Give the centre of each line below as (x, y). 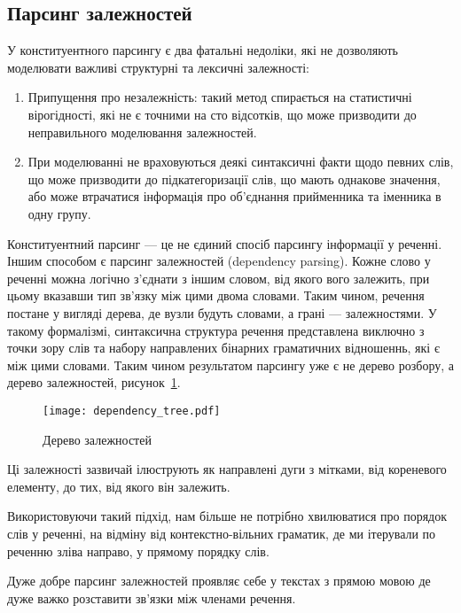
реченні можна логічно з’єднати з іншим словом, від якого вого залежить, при (219, 278)
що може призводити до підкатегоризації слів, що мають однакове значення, (234, 178)
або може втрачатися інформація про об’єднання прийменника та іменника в (234, 196)
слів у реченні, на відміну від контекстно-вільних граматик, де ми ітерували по (222, 533)
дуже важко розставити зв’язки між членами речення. (152, 597)
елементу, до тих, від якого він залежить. (119, 486)
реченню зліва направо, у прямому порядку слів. (138, 551)
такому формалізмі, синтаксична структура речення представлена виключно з (216, 330)
